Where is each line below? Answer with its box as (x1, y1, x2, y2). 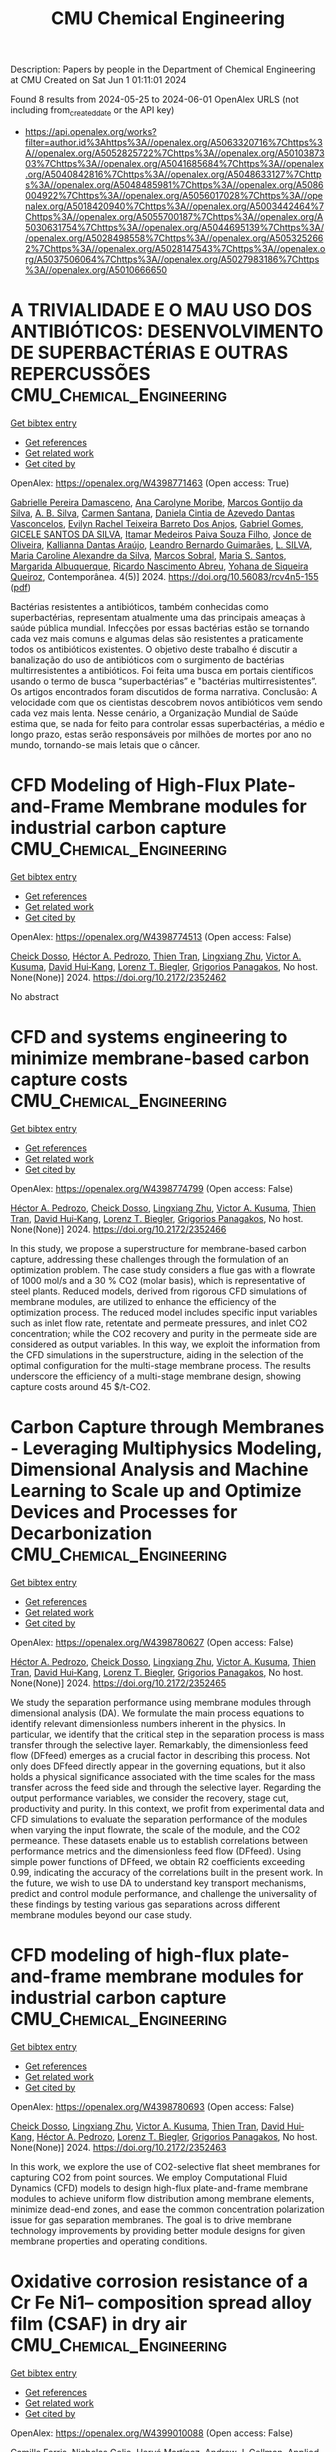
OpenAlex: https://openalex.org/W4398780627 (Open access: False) (10, 1636, 294, 1648)
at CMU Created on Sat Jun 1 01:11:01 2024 (10, 74, 187, 86)
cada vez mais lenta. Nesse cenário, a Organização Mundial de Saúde (10, 707, 299, 719)
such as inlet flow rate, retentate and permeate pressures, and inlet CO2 (10, 1317, 308, 1329)
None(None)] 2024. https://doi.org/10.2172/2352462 (10, 971, 227, 983)
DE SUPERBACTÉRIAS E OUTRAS (10, 342, 289, 364)
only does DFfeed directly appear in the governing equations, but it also (10, 1760, 306, 1772)
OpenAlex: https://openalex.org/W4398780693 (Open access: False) (10, 2100, 295, 2112)
